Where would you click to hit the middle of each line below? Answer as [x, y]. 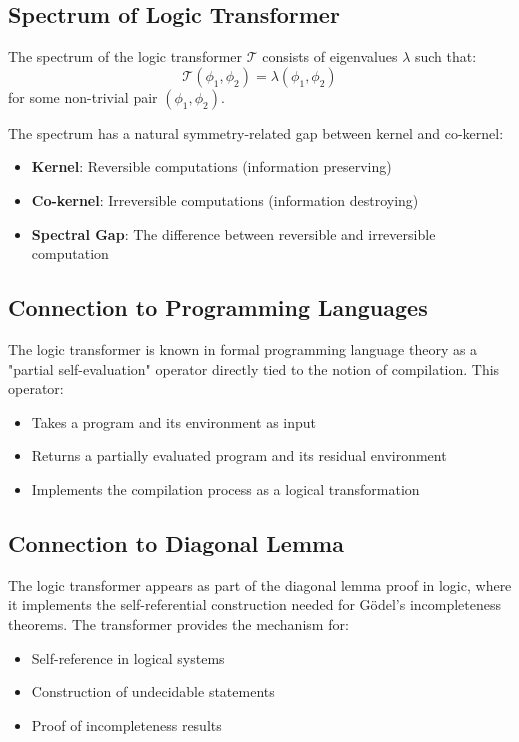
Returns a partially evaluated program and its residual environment [239, 455]
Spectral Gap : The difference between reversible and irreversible [233, 233]
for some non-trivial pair [83, 96]
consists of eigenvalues [330, 56]
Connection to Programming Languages [218, 307]
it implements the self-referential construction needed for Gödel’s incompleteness [255, 604]
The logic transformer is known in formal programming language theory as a [243, 348]
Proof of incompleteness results [126, 724]
